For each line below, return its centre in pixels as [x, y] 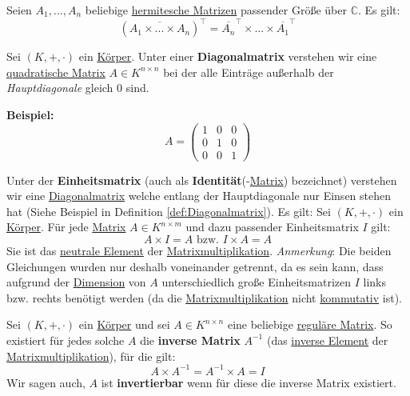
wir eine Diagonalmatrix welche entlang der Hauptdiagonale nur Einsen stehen [199, 196]
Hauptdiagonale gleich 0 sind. [78, 88]
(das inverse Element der [327, 340]
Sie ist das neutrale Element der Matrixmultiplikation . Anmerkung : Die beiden [199, 250]
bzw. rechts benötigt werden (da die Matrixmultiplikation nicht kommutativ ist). [204, 297]
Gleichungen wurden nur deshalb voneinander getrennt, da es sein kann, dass [195, 266]
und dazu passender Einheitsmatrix [272, 227]
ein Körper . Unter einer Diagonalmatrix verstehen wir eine [228, 56]
